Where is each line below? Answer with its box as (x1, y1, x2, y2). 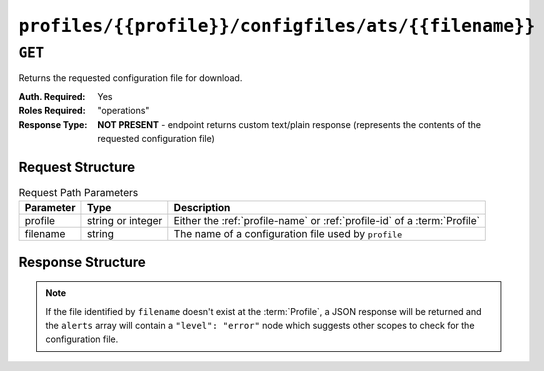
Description (173, 201, 231, 215)
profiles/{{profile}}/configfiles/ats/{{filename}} (18, 15, 536, 37)
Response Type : (18, 118, 88, 130)
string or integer (86, 214, 163, 228)
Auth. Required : (18, 90, 86, 102)
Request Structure (18, 158, 136, 175)
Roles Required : (18, 105, 86, 117)
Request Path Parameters (18, 186, 139, 200)
